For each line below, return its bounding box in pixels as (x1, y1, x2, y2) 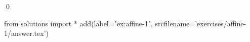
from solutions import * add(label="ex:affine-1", (4, 18, 153, 28)
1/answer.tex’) (4, 28, 49, 38)
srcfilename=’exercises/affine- (155, 18, 246, 28)
